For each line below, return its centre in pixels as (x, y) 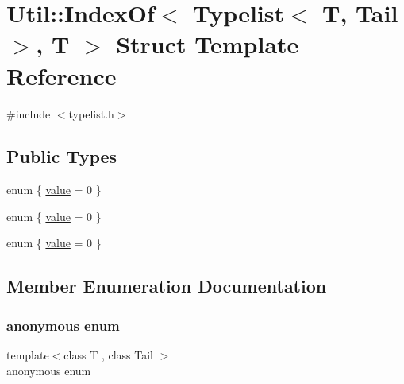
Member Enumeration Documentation (167, 286)
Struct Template (208, 44)
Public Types (62, 156)
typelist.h (91, 113)
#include (29, 113)
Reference (62, 75)
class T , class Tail (108, 355)
